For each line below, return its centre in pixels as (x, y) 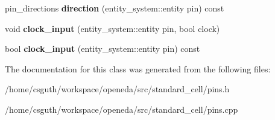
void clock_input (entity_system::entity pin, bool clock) (112, 28)
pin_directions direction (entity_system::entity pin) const (115, 8)
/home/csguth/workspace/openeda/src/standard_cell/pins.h (117, 89)
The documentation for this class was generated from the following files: (138, 68)
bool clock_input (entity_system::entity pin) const (103, 49)
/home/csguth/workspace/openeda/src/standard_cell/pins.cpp (122, 109)
